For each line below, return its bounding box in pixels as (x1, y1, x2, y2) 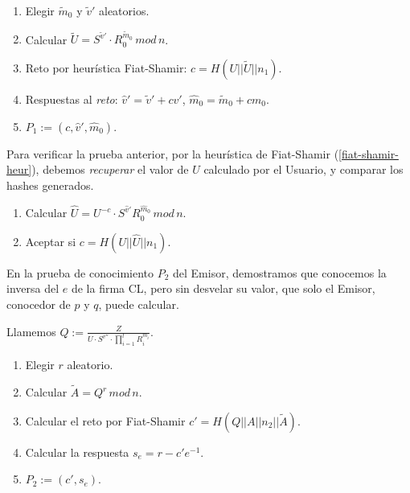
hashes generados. (6, 176, 94, 193)
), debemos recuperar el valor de (31, 161, 189, 178)
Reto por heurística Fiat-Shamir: (25, 59, 187, 76)
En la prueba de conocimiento (6, 264, 154, 281)
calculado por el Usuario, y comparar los (203, 161, 404, 178)
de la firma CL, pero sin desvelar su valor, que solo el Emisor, (71, 280, 375, 297)
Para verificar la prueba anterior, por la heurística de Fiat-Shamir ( (6, 145, 339, 162)
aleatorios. (99, 2, 150, 18)
